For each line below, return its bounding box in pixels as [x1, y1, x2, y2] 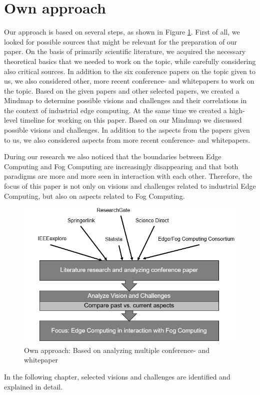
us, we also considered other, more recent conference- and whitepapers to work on [4, 76, 254, 86]
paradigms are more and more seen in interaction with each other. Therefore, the [4, 171, 252, 181]
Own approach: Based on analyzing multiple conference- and [24, 344, 209, 355]
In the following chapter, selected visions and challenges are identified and [4, 371, 230, 381]
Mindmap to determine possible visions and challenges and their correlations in [4, 95, 247, 106]
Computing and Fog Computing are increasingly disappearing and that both [4, 161, 238, 171]
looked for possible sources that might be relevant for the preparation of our [4, 36, 237, 47]
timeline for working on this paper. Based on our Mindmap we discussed [19, 115, 242, 125]
